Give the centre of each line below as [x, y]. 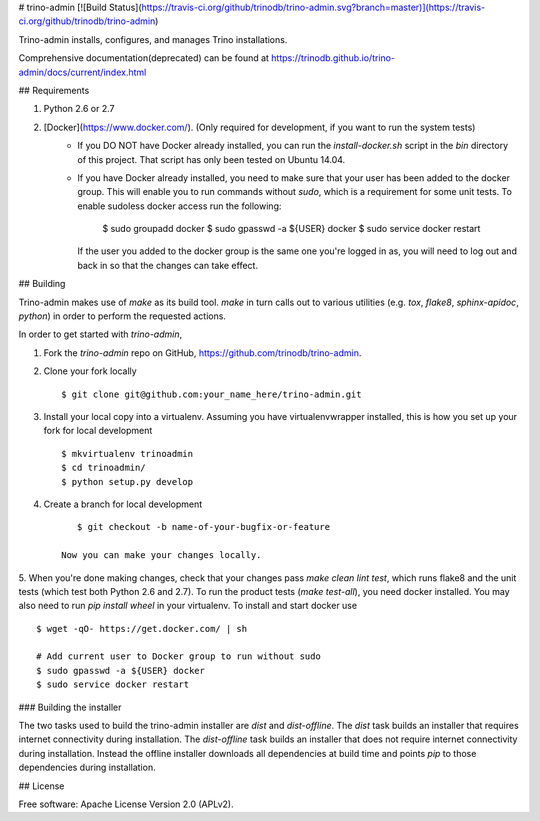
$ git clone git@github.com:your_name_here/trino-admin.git [211, 394]
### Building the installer [70, 707]
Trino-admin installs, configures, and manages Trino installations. [153, 39]
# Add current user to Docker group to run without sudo [179, 656]
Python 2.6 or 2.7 [79, 109]
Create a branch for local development [123, 504]
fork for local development [98, 431]
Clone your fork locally [90, 371]
